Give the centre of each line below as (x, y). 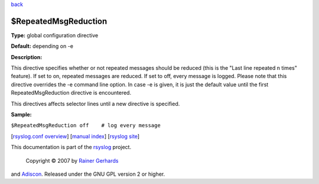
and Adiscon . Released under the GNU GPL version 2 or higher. (88, 174)
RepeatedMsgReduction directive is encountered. (71, 93)
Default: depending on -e (42, 46)
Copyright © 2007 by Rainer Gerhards (72, 160)
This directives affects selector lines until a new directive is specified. (95, 104)
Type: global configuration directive (55, 35)
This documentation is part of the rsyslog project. (71, 147)
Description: (27, 57)
